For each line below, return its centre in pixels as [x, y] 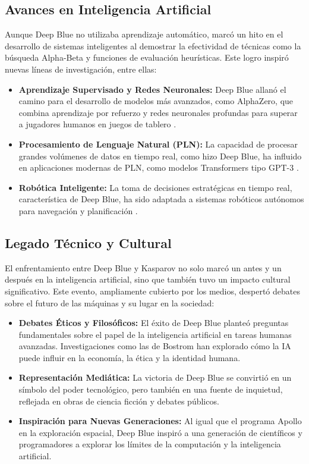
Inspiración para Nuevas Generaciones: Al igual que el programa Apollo [160, 421]
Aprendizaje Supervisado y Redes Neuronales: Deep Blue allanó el [152, 89]
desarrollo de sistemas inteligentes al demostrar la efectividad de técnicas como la [153, 46]
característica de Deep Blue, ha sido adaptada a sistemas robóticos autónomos [161, 199]
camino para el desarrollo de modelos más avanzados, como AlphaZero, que [156, 101]
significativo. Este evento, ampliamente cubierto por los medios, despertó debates [152, 291]
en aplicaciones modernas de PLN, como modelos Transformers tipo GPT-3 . [159, 167]
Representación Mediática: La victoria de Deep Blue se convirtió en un [155, 377]
